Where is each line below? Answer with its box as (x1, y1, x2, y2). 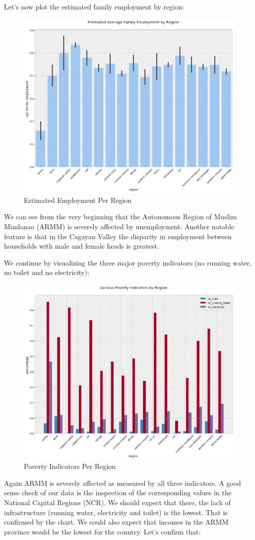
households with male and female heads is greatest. (4, 241, 159, 251)
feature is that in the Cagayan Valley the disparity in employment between (4, 231, 232, 241)
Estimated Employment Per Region (24, 194, 132, 205)
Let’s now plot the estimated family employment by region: (4, 1, 184, 11)
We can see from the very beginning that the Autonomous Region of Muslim (4, 211, 237, 222)
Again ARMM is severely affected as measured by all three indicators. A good (4, 477, 241, 488)
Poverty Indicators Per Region (24, 461, 116, 471)
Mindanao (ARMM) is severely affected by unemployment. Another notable (4, 221, 234, 232)
